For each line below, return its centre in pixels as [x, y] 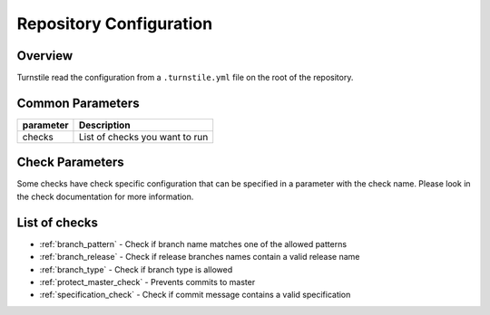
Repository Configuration [115, 24]
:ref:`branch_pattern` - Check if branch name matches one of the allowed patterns [193, 243]
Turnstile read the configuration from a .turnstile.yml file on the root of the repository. [185, 78]
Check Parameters [70, 162]
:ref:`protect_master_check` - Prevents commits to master [147, 282]
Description [104, 125]
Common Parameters [78, 103]
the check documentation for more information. [105, 196]
